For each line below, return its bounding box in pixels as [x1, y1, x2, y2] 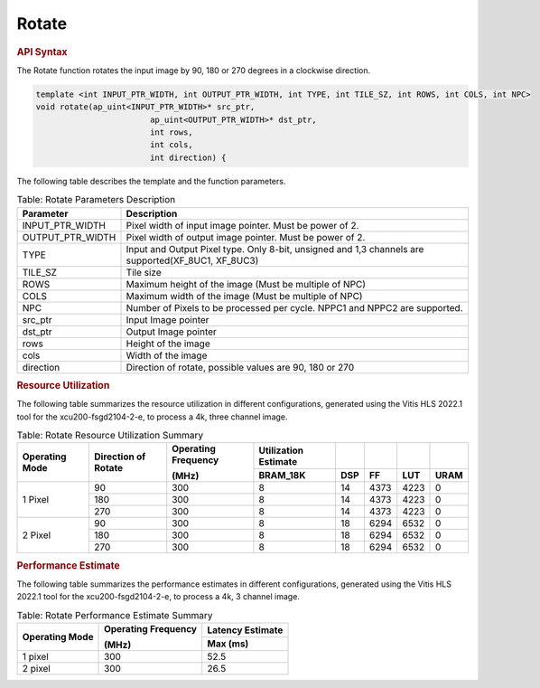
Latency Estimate [207, 624, 284, 636]
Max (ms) [207, 637, 249, 650]
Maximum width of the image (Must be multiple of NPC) [126, 289, 363, 302]
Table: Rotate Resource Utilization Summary [16, 429, 203, 442]
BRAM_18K [258, 469, 306, 482]
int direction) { [149, 152, 227, 163]
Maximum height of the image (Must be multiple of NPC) [126, 278, 366, 290]
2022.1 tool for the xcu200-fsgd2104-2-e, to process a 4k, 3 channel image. [16, 591, 300, 602]
